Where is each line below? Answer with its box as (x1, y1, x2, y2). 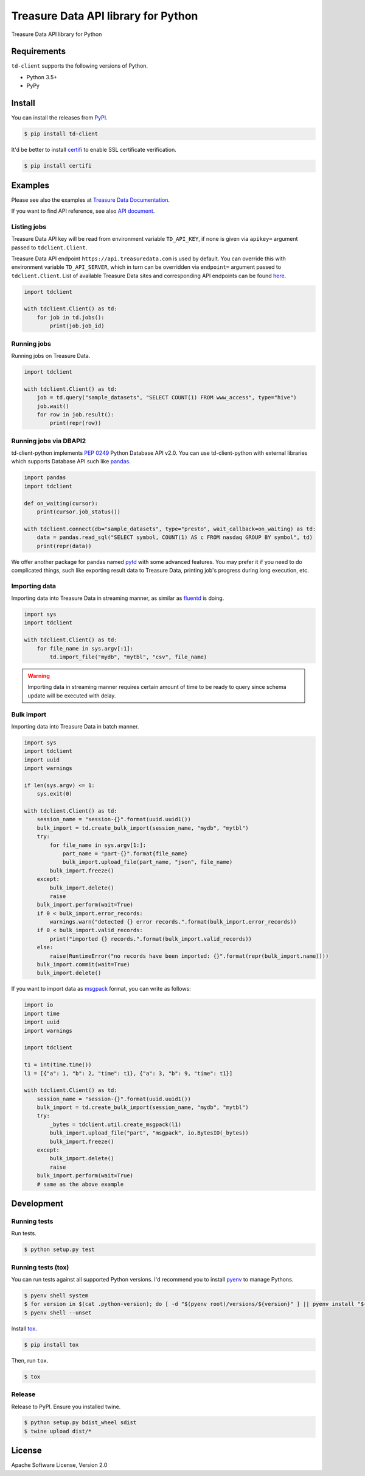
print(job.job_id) (49, 323, 105, 329)
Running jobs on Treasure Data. (11, 352, 91, 359)
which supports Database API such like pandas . (11, 458, 131, 465)
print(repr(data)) (36, 543, 92, 549)
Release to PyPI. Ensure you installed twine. (11, 1403, 121, 1410)
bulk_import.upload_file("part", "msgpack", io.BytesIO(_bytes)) (49, 1130, 249, 1136)
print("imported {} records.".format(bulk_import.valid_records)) (49, 935, 252, 942)
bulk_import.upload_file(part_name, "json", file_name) (62, 858, 233, 866)
